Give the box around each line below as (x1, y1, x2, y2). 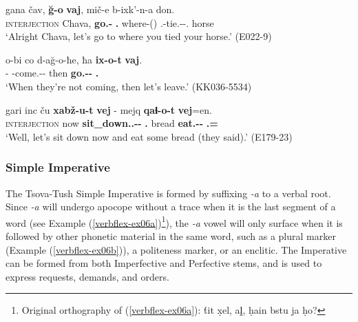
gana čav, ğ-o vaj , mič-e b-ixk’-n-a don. (6, 2, 175, 16)
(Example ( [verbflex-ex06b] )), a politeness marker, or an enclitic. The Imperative (6, 242, 347, 256)
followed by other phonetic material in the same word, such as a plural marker (6, 229, 336, 243)
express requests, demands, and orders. (6, 269, 169, 283)
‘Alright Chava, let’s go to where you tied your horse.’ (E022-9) (6, 29, 272, 43)
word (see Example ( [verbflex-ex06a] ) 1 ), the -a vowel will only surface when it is (6, 213, 343, 230)
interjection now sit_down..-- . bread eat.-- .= (6, 116, 218, 130)
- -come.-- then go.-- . (6, 66, 99, 80)
